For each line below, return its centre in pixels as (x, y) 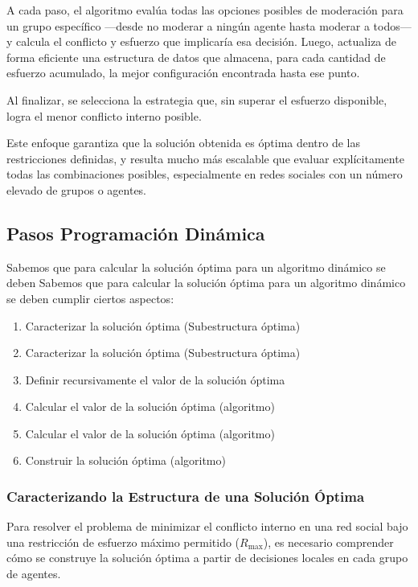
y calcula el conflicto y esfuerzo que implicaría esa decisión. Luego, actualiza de (202, 41)
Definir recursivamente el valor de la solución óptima (155, 379)
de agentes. (34, 574)
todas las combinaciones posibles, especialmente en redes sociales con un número (205, 174)
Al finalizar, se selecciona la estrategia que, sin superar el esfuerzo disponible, (197, 99)
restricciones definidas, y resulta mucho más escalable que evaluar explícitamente (205, 158)
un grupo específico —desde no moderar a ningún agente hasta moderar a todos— (209, 25)
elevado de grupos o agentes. (77, 189)
